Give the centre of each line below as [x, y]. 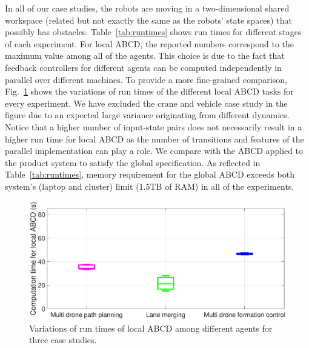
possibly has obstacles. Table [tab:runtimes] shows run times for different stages [153, 32]
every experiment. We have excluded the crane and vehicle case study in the [146, 103]
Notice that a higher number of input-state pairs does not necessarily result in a [154, 126]
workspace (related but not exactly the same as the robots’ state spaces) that [148, 20]
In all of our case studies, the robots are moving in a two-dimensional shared [147, 8]
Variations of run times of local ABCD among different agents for [151, 328]
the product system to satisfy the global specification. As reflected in [133, 162]
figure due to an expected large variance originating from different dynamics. [147, 115]
